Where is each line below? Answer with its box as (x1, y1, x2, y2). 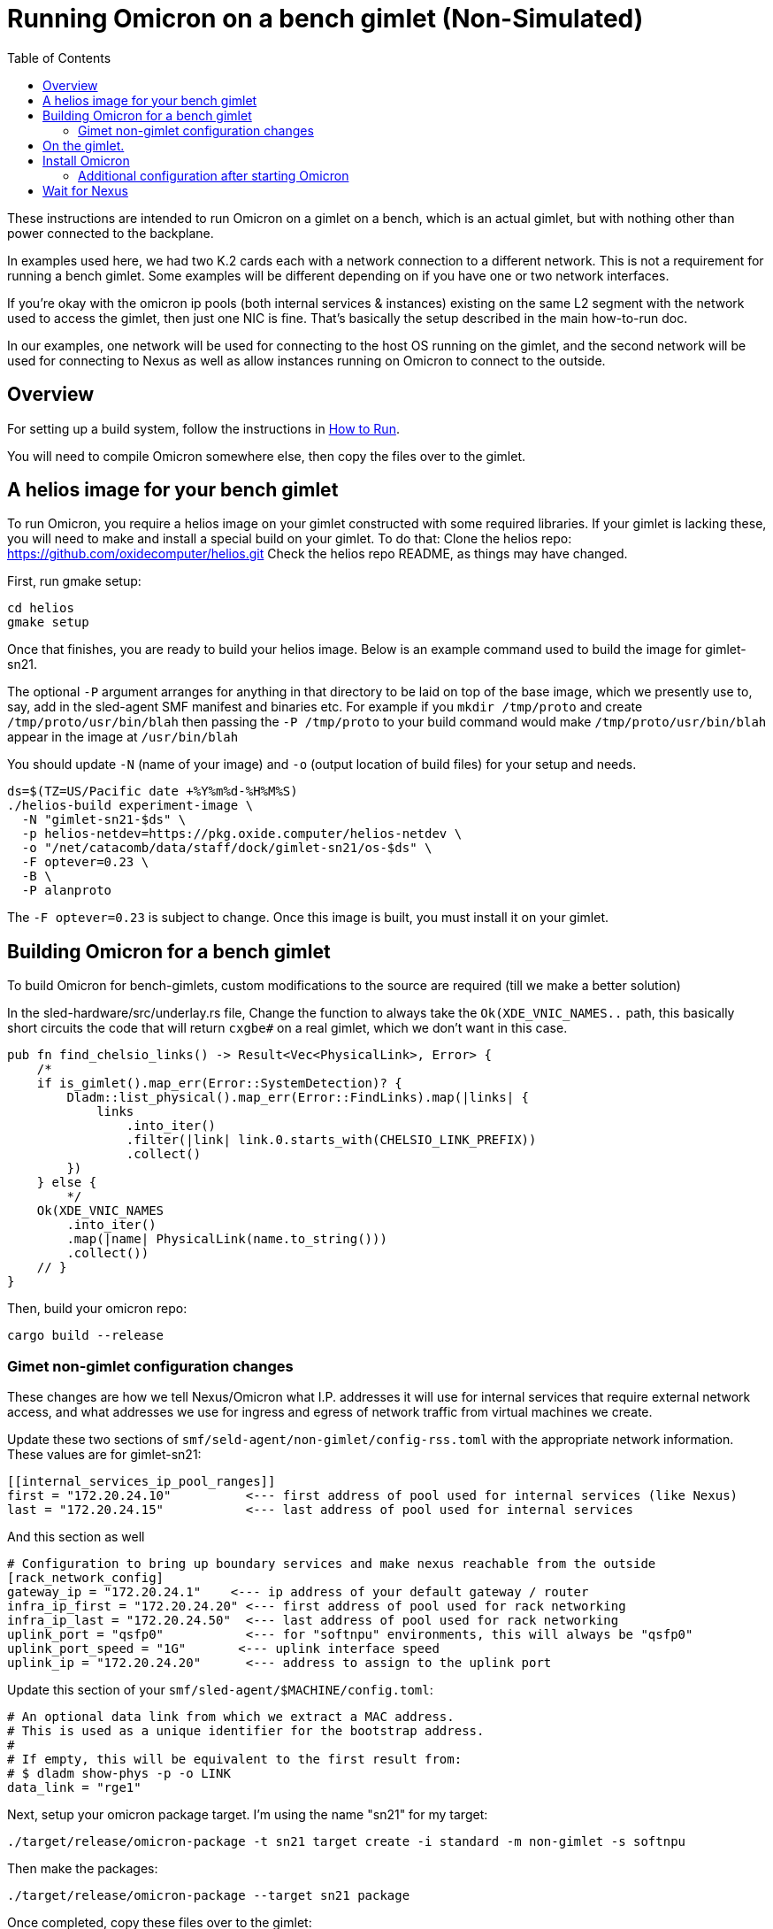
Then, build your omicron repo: (7, 1301, 188, 1317)
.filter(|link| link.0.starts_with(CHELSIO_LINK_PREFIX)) (126, 1133, 537, 1148)
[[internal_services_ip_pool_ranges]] (7, 1474, 276, 1489)
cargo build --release (7, 1328, 165, 1343)
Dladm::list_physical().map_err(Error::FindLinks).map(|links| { (66, 1090, 530, 1105)
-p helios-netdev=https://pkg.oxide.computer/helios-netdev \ (21, 826, 463, 842)
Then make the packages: (7, 1861, 158, 1877)
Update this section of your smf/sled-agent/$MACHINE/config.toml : (7, 1682, 433, 1698)
